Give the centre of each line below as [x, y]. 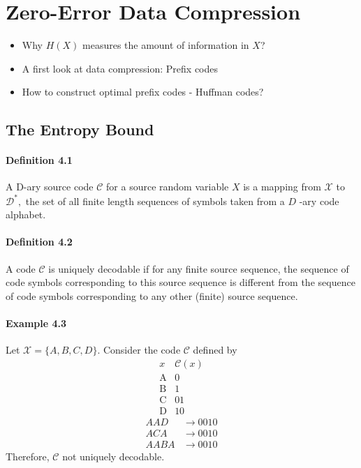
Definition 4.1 [39, 160]
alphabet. [26, 214]
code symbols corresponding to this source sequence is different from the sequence [180, 282]
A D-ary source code [50, 187]
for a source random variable [168, 187]
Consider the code [142, 350]
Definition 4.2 [39, 242]
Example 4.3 [36, 323]
